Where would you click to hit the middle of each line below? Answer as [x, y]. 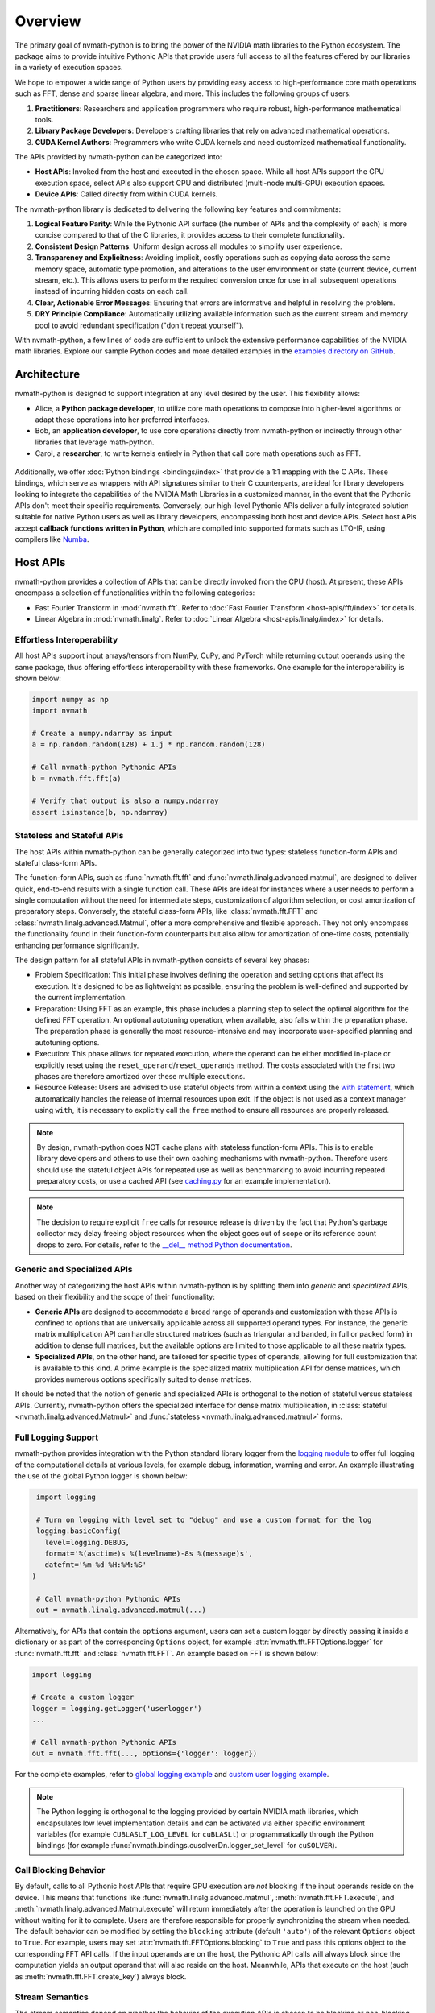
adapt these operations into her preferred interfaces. [122, 420]
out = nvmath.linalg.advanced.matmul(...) [122, 1610]
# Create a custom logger [83, 1697]
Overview [48, 21]
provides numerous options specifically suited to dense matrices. [143, 1379]
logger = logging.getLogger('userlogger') [117, 1708]
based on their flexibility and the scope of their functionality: [115, 1297]
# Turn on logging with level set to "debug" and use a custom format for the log [204, 1519]
